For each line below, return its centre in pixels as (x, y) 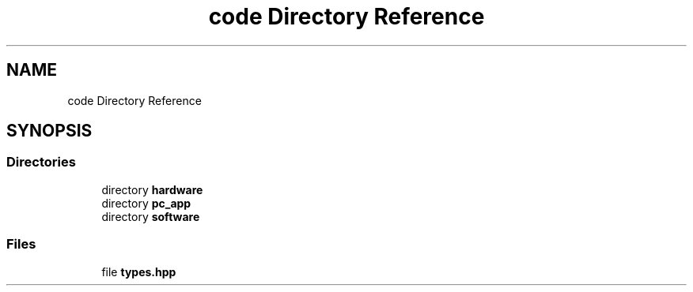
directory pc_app (146, 203)
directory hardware (152, 189)
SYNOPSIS (49, 131)
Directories (41, 162)
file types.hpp (139, 271)
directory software (151, 216)
